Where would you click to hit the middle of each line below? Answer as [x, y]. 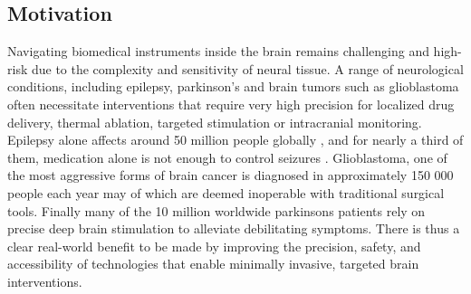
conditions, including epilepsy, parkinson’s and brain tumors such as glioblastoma [233, 86]
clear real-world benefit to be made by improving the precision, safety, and [214, 246]
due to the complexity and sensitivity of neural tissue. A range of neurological [247, 68]
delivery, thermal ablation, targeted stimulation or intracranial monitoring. [215, 122]
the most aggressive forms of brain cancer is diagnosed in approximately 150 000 [231, 175]
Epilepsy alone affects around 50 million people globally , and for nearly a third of [235, 140]
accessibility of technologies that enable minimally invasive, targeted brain [213, 264]
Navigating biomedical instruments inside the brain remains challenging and [218, 51]
